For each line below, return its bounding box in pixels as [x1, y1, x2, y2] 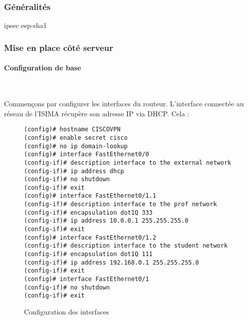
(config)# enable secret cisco [24, 134, 128, 141]
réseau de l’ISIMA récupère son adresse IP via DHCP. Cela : [4, 108, 190, 118]
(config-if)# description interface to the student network [24, 242, 228, 250]
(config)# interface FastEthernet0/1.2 [24, 234, 156, 241]
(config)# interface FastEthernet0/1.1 [24, 192, 156, 200]
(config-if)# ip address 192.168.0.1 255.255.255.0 [24, 259, 199, 266]
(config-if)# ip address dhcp [24, 167, 124, 175]
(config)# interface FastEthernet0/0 [24, 151, 149, 158]
